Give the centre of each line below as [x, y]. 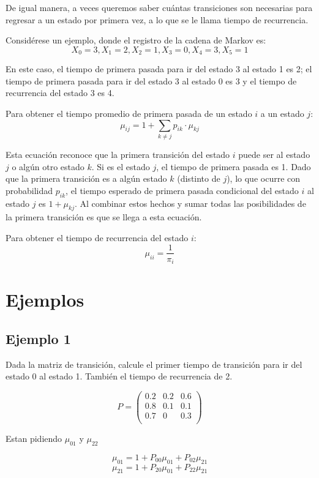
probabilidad [29, 190]
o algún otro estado [48, 166]
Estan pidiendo [34, 438]
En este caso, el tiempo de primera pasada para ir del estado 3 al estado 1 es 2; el [159, 69]
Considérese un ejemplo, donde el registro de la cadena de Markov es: [136, 40]
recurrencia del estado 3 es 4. [60, 93]
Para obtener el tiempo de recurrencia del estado [97, 237]
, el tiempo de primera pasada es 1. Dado [234, 166]
